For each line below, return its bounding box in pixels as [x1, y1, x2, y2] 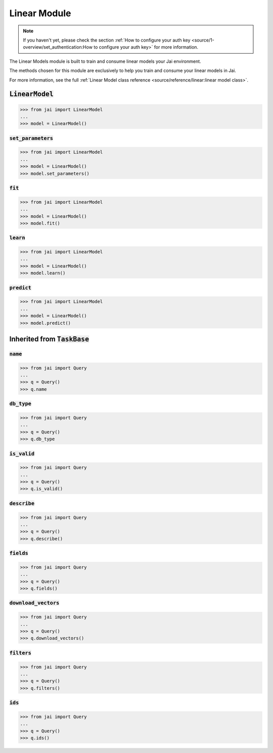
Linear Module [9, 8, 71, 19]
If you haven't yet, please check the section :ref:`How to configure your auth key [23, 37, 191, 43]
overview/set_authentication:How [23, 44, 93, 50]
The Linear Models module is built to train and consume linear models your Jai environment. [9, 58, 202, 64]
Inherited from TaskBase [9, 334, 89, 343]
